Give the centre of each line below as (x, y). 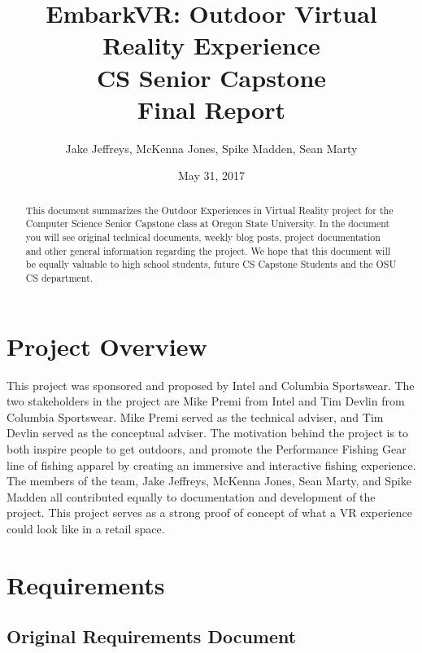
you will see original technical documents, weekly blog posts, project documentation (203, 237)
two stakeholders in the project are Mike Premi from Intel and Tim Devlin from (206, 401)
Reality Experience (211, 45)
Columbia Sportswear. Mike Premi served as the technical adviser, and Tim (195, 416)
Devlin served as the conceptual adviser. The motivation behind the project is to (208, 433)
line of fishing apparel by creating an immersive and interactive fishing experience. (211, 465)
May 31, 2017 (211, 175)
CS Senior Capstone (211, 77)
